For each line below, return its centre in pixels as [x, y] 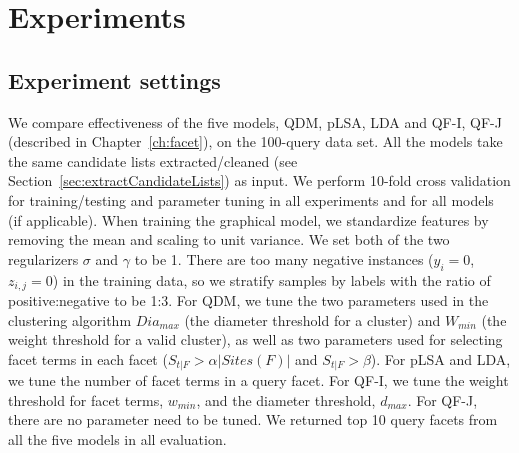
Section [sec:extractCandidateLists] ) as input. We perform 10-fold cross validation [259, 180]
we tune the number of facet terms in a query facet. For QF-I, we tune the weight [258, 380]
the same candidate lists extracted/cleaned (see [153, 160]
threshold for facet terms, [86, 399]
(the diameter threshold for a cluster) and [312, 319]
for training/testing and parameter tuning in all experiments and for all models [251, 199]
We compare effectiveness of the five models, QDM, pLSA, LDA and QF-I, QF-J [255, 121]
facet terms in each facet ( [88, 358]
